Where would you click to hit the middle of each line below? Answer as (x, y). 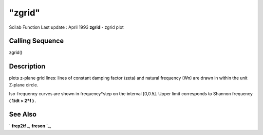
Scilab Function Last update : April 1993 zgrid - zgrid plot (66, 27)
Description (27, 66)
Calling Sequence (37, 41)
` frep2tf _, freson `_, (30, 126)
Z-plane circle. (24, 84)
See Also (23, 114)
